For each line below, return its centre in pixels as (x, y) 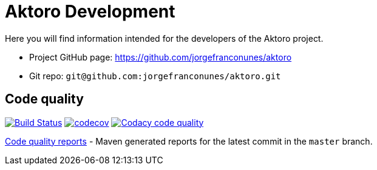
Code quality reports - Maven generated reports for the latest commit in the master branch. (189, 141)
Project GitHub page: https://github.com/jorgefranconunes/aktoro (161, 57)
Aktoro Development (90, 11)
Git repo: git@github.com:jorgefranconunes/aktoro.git (155, 76)
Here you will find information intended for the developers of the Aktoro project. (164, 38)
